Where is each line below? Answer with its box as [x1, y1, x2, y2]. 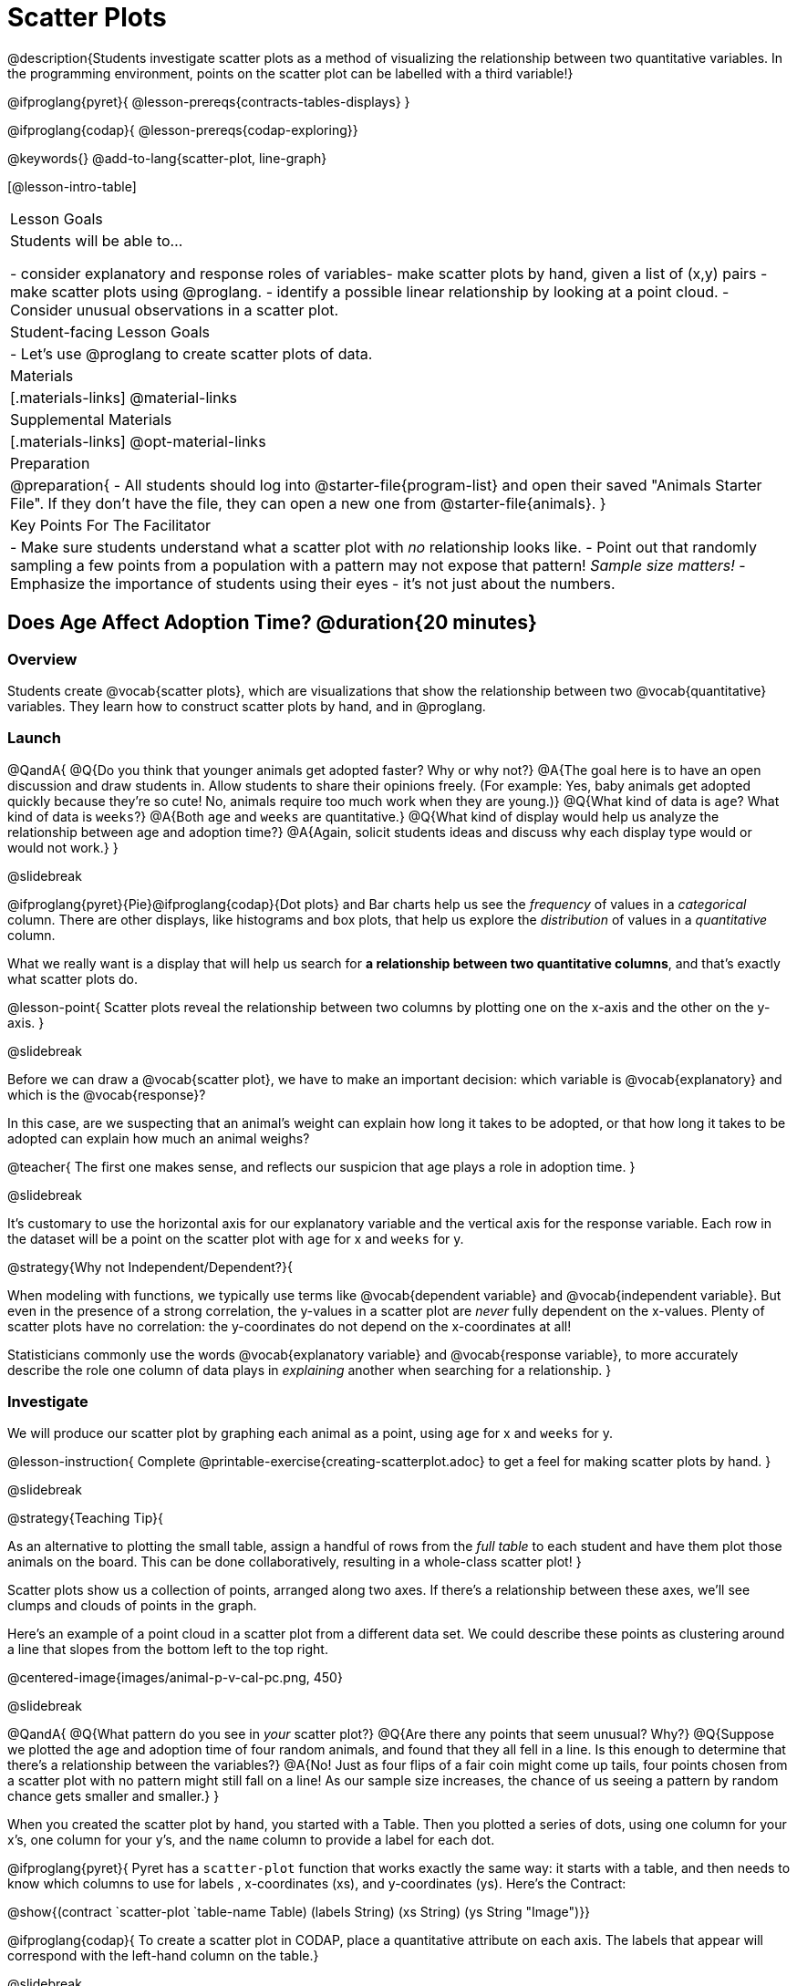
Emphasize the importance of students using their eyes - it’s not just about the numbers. [10, 574, 616, 593]
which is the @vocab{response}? [7, 1086, 206, 1102]
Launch [7, 729, 61, 748]
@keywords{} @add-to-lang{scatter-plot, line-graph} [7, 150, 327, 166]
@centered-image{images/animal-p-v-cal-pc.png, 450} [7, 1670, 343, 1686]
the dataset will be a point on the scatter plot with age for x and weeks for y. [7, 1230, 464, 1246]
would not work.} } [7, 839, 119, 855]
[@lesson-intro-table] [7, 178, 137, 194]
